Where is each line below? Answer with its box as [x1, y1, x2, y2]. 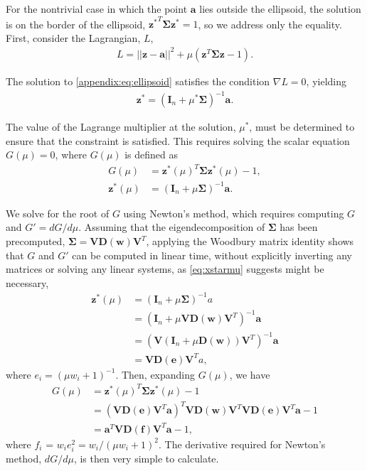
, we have [229, 367, 270, 381]
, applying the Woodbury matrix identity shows [146, 234, 354, 249]
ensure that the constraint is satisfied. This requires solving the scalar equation [6, 133, 350, 148]
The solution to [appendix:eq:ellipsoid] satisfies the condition [6, 73, 270, 88]
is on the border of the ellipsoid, [6, 16, 146, 31]
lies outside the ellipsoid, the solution [199, 1, 361, 16]
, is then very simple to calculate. [73, 450, 219, 465]
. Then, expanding [115, 367, 196, 381]
